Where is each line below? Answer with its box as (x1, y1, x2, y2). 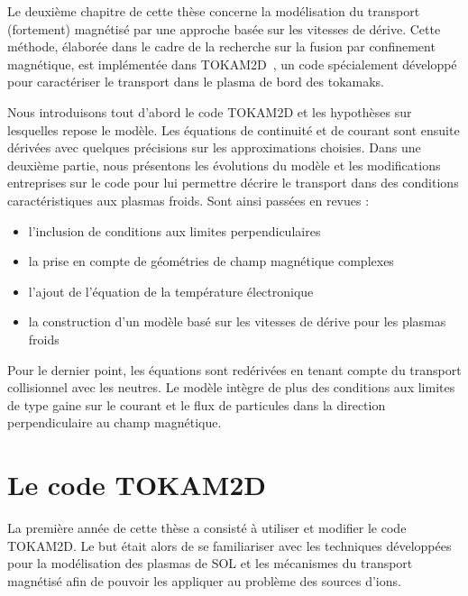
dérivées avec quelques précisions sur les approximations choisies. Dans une (7, 138, 421, 157)
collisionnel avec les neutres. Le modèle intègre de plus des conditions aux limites (7, 378, 455, 397)
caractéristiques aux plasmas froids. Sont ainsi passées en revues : (7, 190, 370, 209)
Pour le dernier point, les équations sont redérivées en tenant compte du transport (7, 360, 462, 379)
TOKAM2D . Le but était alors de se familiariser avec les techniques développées (7, 536, 452, 555)
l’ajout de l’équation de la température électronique (28, 281, 314, 300)
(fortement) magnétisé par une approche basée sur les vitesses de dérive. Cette (7, 19, 441, 38)
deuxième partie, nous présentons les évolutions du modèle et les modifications (7, 155, 441, 174)
